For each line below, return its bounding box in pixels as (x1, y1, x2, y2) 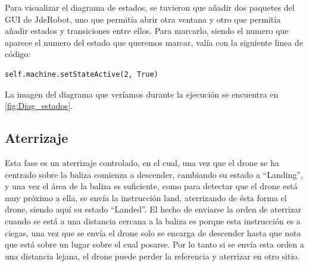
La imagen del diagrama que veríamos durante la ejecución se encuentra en (5, 87, 279, 100)
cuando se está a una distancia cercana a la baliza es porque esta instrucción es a (5, 214, 301, 227)
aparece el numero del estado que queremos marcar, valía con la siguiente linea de (5, 36, 303, 48)
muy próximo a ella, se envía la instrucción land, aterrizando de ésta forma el (5, 191, 287, 204)
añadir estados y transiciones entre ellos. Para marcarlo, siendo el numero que (5, 24, 289, 37)
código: (5, 48, 31, 60)
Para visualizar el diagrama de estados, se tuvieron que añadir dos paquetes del (5, 1, 295, 13)
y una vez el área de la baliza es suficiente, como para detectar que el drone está (5, 180, 298, 192)
